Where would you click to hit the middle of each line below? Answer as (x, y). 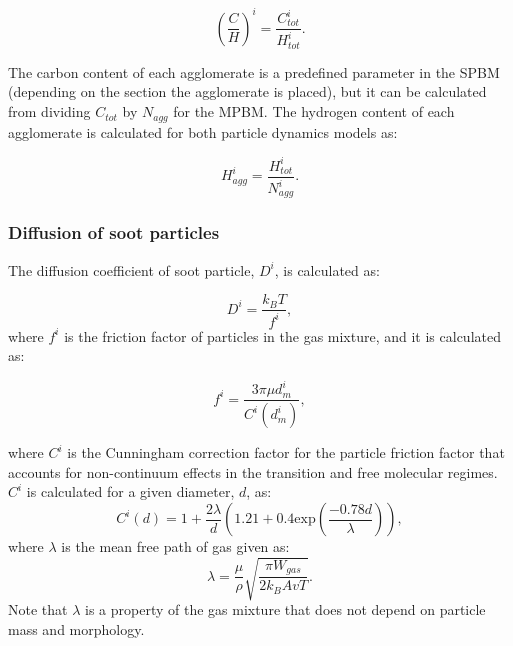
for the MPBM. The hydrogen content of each (314, 111)
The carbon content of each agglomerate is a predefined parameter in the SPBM (254, 71)
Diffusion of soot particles (114, 232)
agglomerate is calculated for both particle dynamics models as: (203, 131)
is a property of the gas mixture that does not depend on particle (285, 609)
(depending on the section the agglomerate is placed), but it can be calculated (247, 91)
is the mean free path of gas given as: (175, 546)
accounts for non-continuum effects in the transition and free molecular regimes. (253, 471)
